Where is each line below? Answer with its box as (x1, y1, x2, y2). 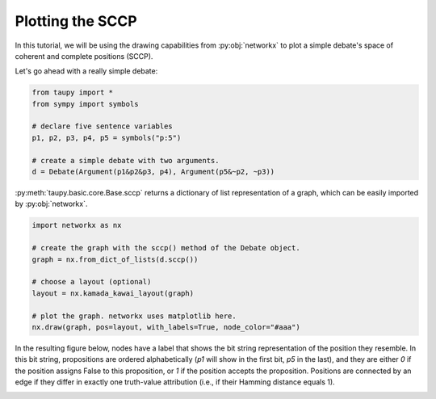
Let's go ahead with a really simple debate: (15, 66, 158, 76)
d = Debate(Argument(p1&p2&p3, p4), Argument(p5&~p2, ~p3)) (31, 167, 275, 177)
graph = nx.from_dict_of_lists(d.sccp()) (31, 254, 199, 264)
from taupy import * (31, 88, 113, 97)
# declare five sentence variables (31, 122, 173, 131)
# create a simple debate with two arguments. (31, 156, 220, 165)
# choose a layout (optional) (31, 277, 152, 287)
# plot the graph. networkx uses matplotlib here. (31, 311, 237, 321)
